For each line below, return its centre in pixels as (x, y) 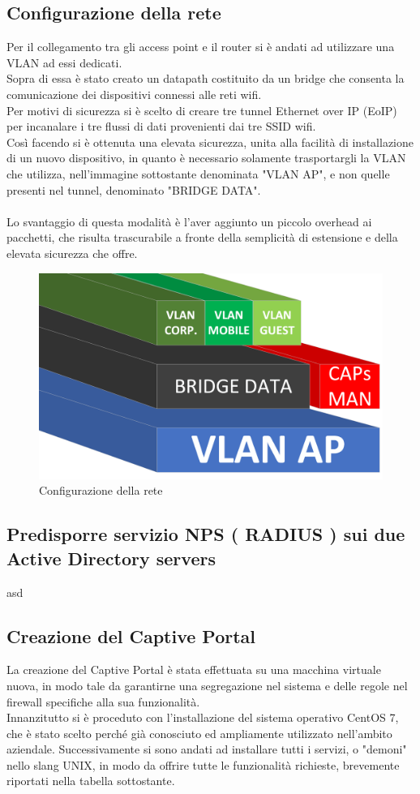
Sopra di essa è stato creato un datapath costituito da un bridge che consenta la (206, 78)
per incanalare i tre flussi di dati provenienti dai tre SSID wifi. (161, 126)
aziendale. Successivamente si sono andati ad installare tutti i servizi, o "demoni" (207, 749)
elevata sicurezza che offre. (72, 253)
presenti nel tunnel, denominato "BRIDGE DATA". (134, 189)
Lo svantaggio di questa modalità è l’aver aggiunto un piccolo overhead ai (189, 221)
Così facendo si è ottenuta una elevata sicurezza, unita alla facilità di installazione (210, 142)
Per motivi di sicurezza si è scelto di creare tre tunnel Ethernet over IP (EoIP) (202, 110)
